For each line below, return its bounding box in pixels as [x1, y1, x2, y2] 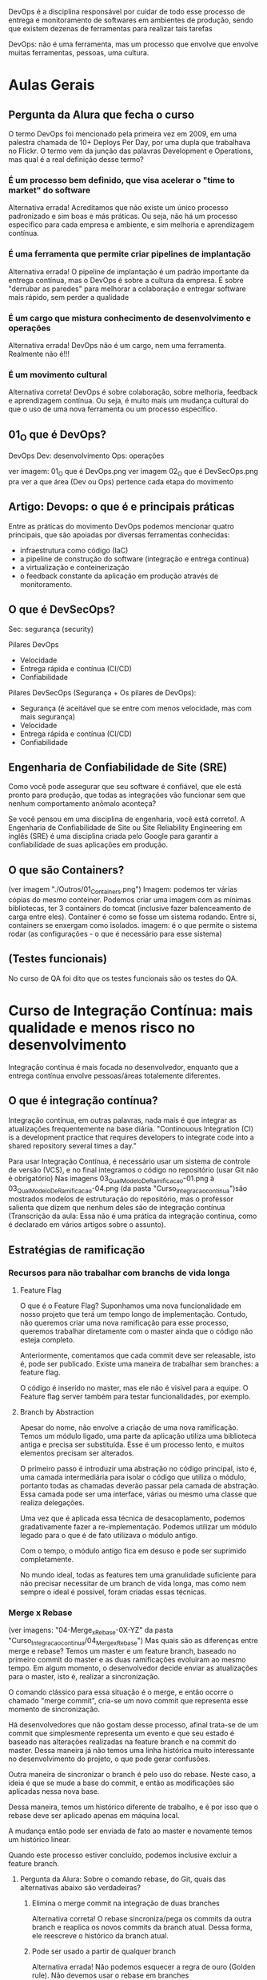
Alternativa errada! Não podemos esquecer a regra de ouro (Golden [31, 1962, 256, 1971]
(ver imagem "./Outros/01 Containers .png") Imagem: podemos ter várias [8, 885, 237, 897]
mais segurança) [19, 711, 76, 721]
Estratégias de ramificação [8, 1243, 145, 1257]
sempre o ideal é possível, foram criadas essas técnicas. [19, 1587, 207, 1597]
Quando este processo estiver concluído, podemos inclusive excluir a [8, 1850, 237, 1860]
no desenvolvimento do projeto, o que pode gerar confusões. [8, 1754, 210, 1763]
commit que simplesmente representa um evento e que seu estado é [8, 1728, 234, 1738]
